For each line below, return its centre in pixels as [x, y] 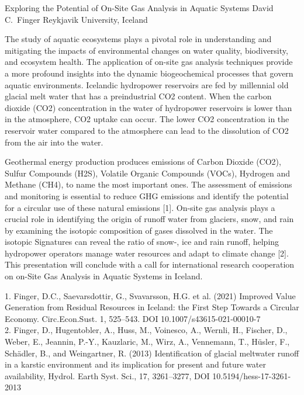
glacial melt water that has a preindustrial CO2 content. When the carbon [138, 96]
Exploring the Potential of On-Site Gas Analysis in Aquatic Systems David [139, 8]
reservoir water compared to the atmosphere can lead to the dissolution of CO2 [147, 130]
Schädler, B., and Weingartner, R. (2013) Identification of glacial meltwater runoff [152, 353]
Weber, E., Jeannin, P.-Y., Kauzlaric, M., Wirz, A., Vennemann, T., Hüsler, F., [147, 342]
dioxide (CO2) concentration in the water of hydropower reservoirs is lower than [148, 107]
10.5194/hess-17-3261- [252, 375]
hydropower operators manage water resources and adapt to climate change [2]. [147, 253]
